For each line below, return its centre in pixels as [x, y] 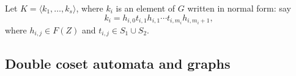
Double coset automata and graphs [118, 63]
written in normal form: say [239, 8]
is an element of [146, 8]
